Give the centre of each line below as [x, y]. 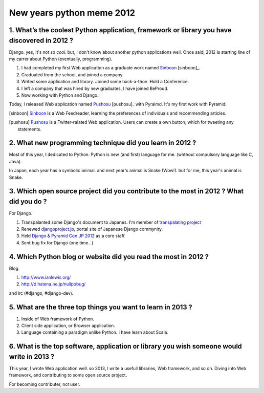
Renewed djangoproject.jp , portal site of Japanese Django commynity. [92, 229]
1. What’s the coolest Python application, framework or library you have [120, 30]
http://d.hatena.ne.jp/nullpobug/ [53, 284]
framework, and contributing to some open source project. [68, 375]
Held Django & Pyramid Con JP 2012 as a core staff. [73, 236]
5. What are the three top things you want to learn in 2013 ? [101, 307]
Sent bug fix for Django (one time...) [57, 242]
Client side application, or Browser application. [68, 326]
